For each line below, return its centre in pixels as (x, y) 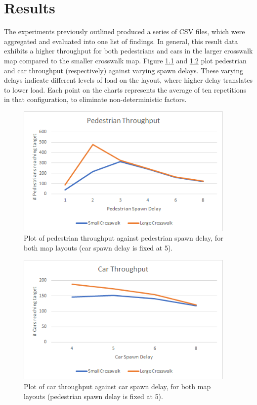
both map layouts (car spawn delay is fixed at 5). (98, 247)
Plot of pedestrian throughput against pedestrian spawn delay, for (124, 238)
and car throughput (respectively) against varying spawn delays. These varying (124, 70)
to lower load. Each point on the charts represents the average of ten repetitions (125, 89)
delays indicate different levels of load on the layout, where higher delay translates (128, 80)
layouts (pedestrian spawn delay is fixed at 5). (93, 396)
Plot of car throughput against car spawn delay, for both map (117, 386)
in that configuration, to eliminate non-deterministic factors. (95, 99)
